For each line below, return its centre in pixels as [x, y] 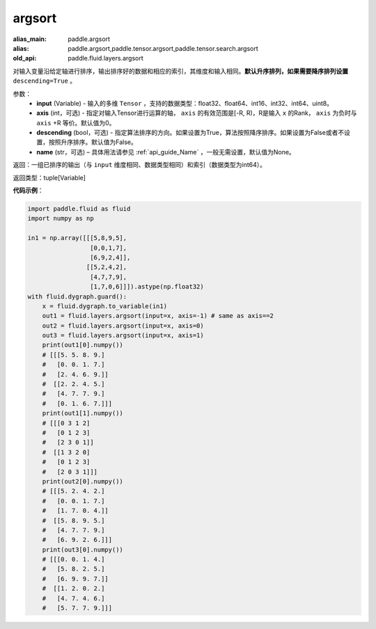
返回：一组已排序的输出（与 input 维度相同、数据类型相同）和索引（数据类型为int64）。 [139, 165]
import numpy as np [61, 218]
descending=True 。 [45, 81]
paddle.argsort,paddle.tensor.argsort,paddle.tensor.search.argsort [163, 48]
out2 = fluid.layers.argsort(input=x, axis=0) [123, 326]
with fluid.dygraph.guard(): [77, 296]
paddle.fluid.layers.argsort [105, 58]
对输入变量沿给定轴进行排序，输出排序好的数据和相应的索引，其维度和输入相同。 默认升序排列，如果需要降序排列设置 [180, 71]
